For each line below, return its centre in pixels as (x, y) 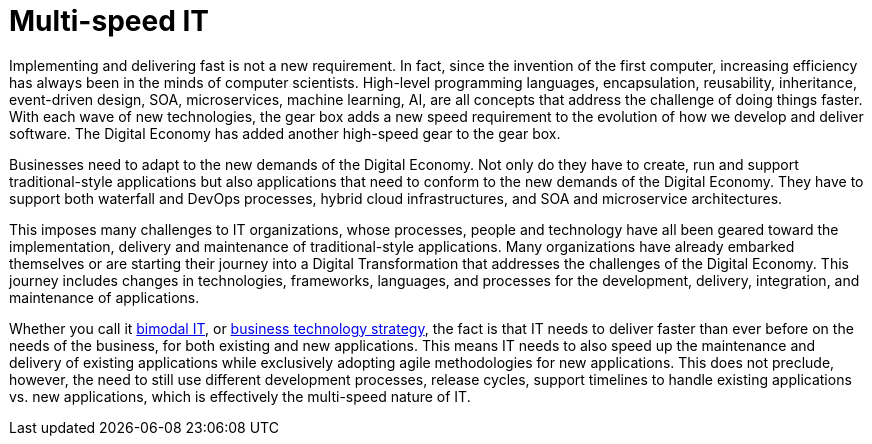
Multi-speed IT (109, 21)
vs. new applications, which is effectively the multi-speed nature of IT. (240, 396)
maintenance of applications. (104, 297)
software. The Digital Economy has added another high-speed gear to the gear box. (285, 133)
